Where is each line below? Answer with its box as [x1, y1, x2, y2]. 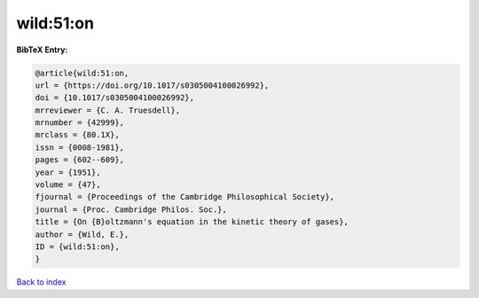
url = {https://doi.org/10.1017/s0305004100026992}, [35, 80, 270, 90]
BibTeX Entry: [16, 44, 68, 55]
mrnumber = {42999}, [35, 118, 124, 128]
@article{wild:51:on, [35, 67, 130, 78]
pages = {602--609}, [35, 155, 124, 165]
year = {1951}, [35, 167, 101, 177]
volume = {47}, [35, 180, 101, 190]
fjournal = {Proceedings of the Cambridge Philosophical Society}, [35, 192, 335, 202]
